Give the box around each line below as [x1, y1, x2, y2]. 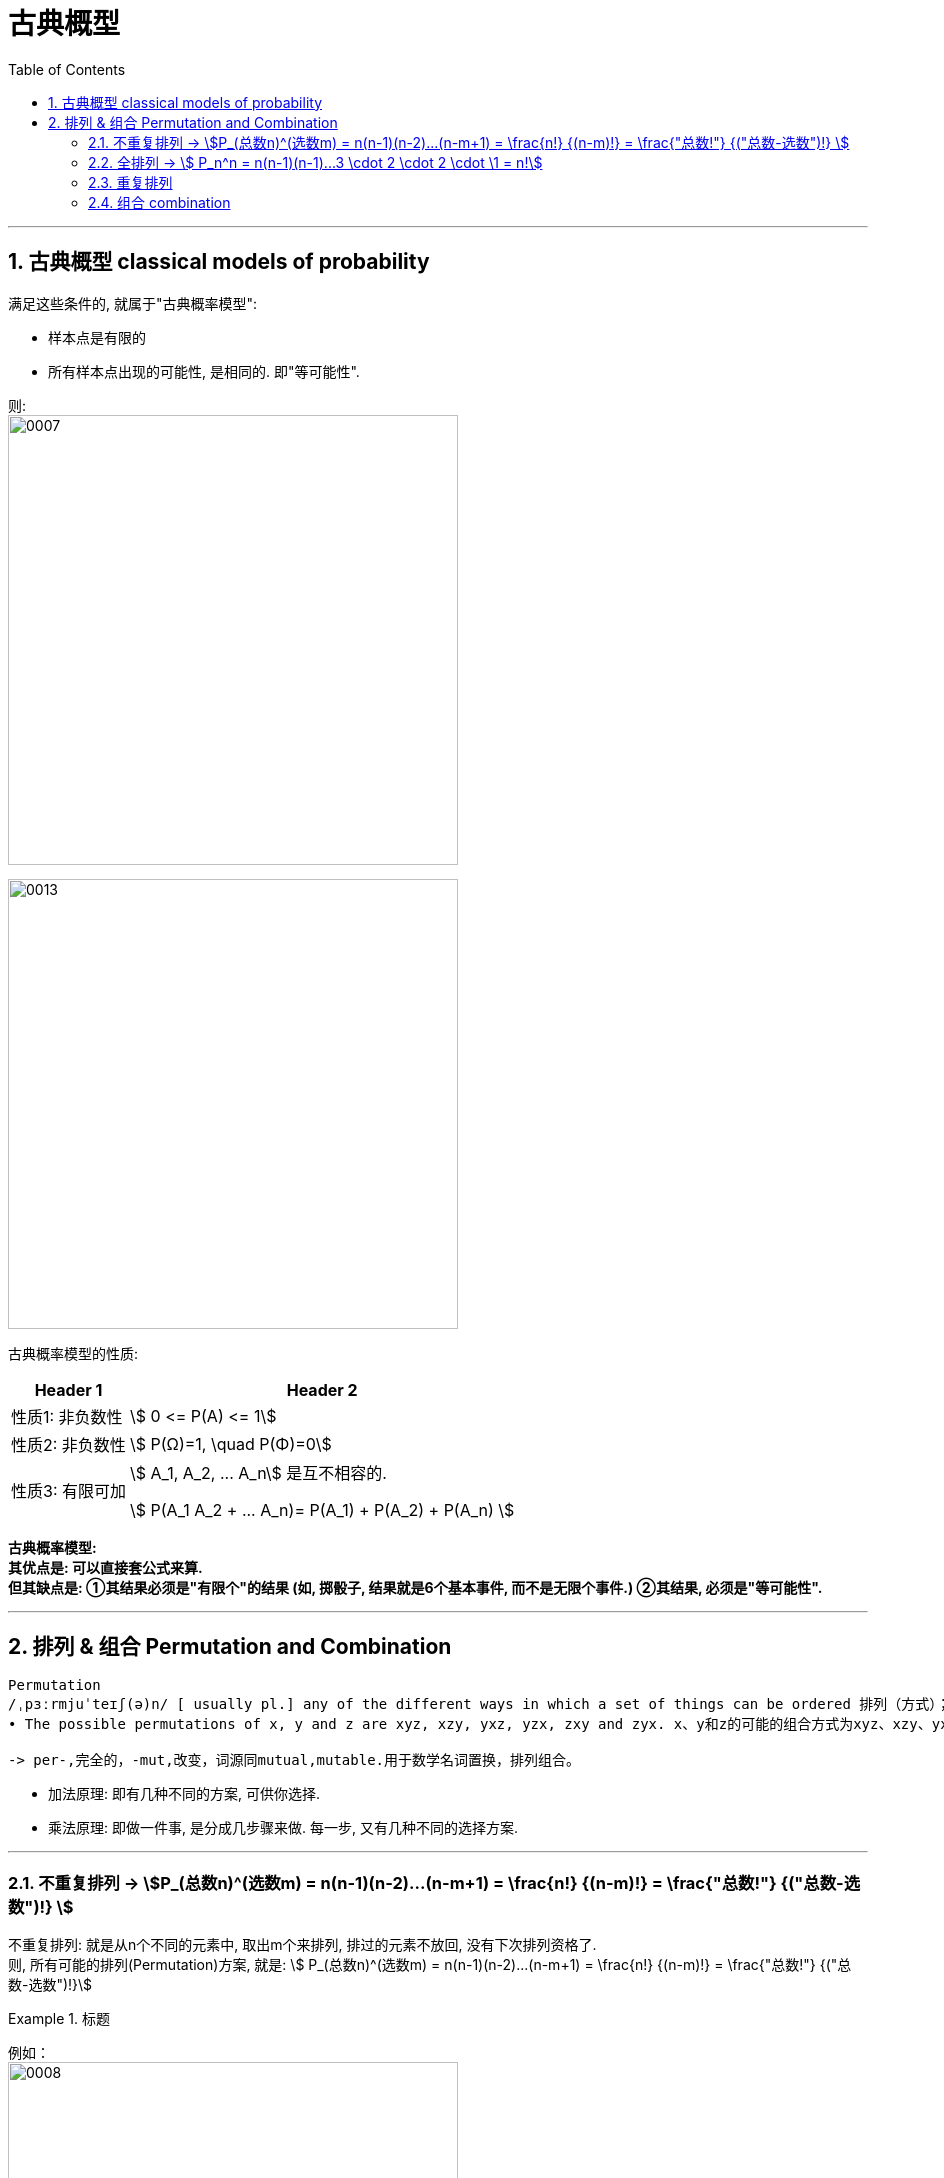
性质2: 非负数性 [11, 1434, 126, 1455]
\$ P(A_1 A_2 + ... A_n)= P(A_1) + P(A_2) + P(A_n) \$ [130, 1499, 515, 1520]
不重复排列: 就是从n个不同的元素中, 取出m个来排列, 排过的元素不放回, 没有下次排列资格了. [8, 1936, 597, 1954]
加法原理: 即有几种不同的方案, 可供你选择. [48, 1785, 320, 1803]
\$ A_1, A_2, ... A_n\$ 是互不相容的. [130, 1462, 387, 1483]
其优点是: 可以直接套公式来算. [8, 1558, 203, 1576]
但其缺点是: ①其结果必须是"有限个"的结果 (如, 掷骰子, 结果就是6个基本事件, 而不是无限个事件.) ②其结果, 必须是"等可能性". [8, 1578, 823, 1596]
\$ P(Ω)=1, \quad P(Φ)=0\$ [130, 1433, 332, 1454]
